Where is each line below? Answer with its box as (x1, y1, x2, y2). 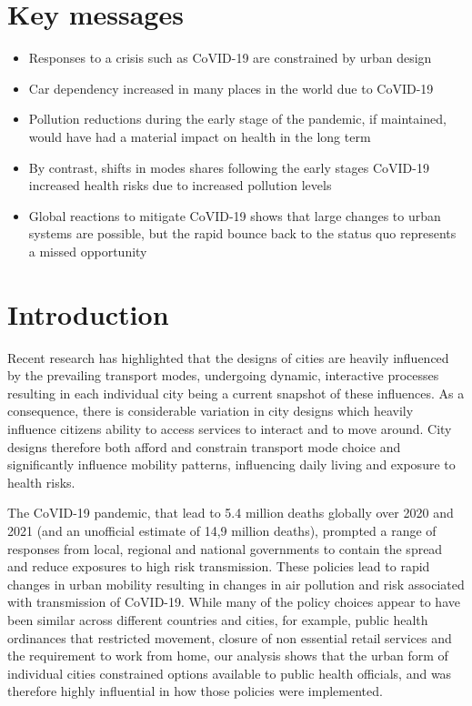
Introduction (7, 295, 169, 332)
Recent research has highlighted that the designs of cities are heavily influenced (7, 348, 449, 367)
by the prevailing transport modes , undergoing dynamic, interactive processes (7, 366, 439, 385)
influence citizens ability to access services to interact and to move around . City (7, 419, 452, 438)
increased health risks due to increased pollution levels (28, 176, 332, 195)
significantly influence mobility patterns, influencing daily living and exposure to (7, 455, 456, 474)
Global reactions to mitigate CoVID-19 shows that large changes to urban (28, 206, 441, 225)
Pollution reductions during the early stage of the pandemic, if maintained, (28, 109, 447, 128)
